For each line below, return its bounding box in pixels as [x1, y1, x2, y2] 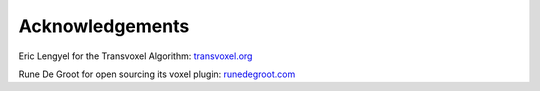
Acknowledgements [18, 15, 190, 37]
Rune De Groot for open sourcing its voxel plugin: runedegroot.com [18, 68, 296, 80]
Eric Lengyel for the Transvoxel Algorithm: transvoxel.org [18, 50, 253, 62]
